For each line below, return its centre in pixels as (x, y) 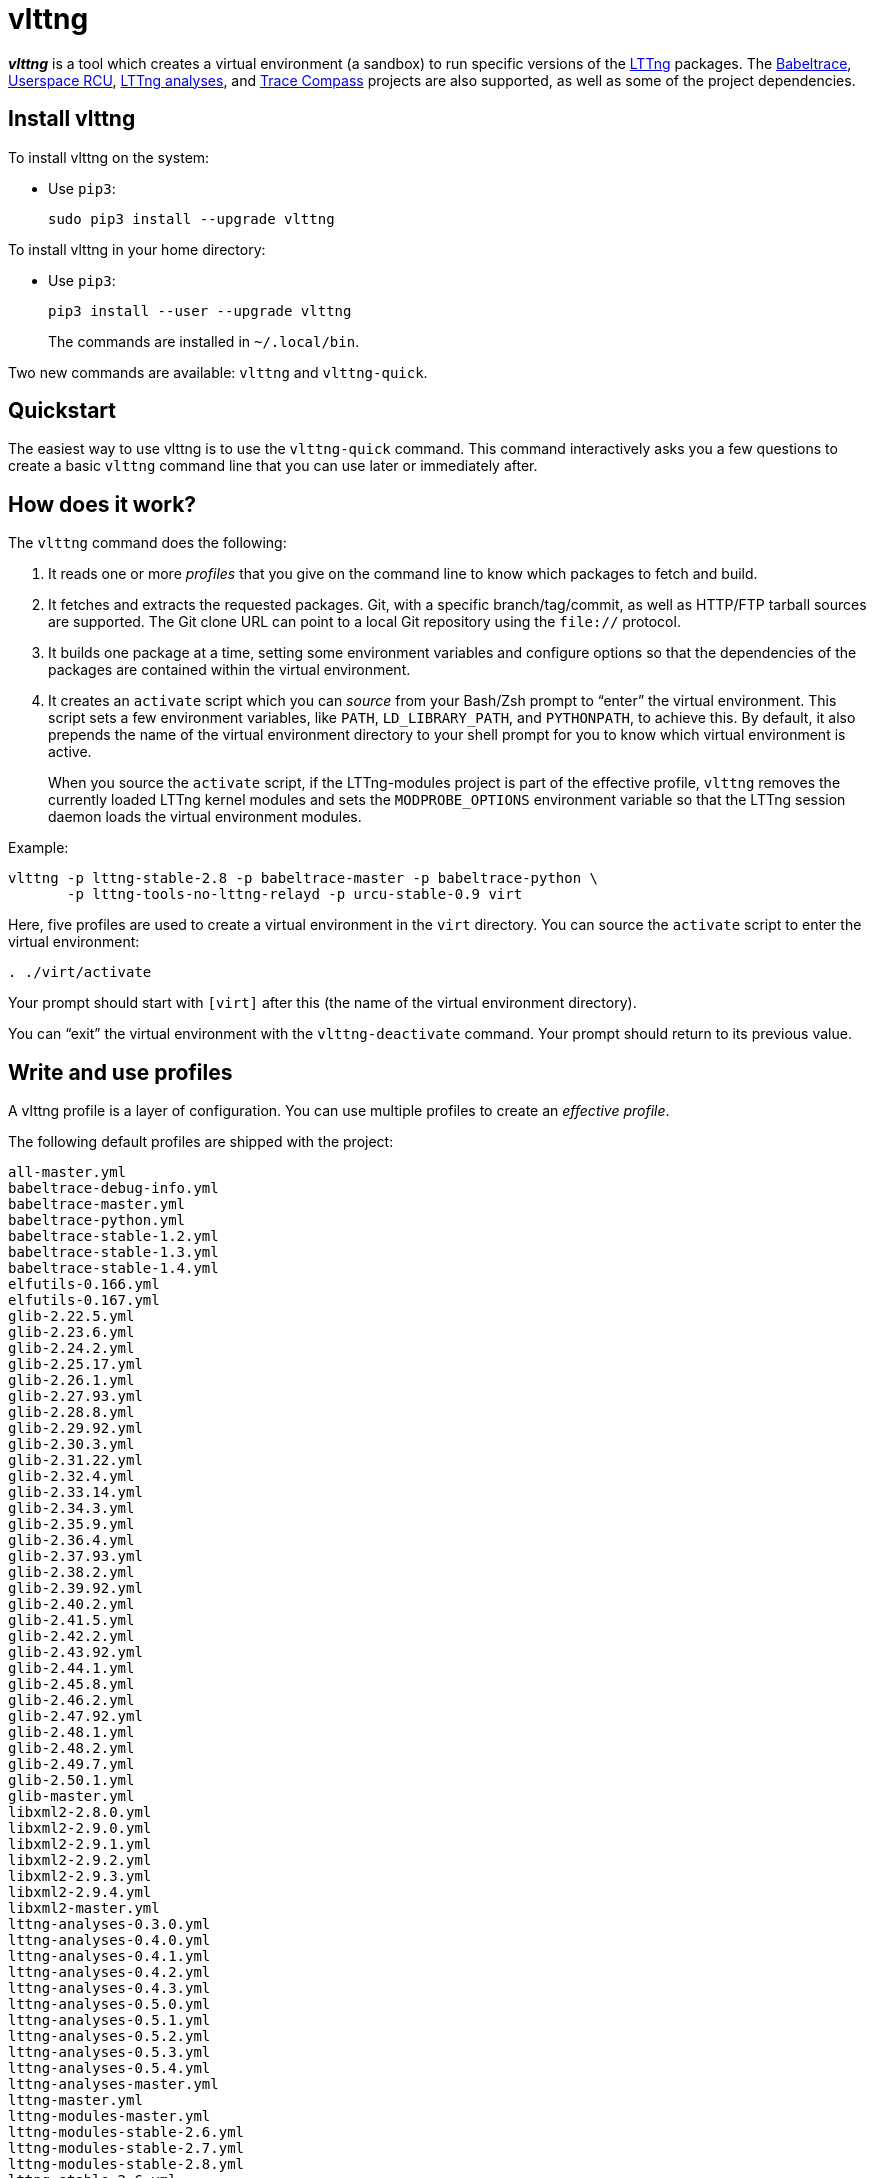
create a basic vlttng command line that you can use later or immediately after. (273, 466)
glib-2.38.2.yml (71, 1572)
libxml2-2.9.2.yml (80, 1860)
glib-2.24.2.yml (71, 1348)
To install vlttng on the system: (109, 157)
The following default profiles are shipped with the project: (201, 1142)
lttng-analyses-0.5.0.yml (109, 2004)
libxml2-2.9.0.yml (80, 1828)
